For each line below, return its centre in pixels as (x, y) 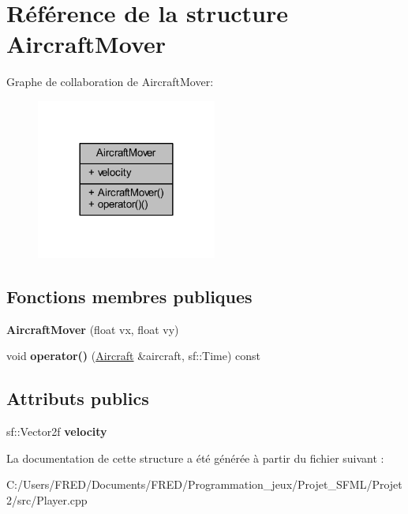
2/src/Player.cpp (47, 499)
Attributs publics (78, 398)
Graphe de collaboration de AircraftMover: (110, 82)
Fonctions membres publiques (129, 296)
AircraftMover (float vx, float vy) (93, 329)
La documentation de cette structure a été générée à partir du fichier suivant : (195, 458)
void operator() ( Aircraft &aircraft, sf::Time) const (133, 356)
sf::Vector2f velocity (57, 431)
